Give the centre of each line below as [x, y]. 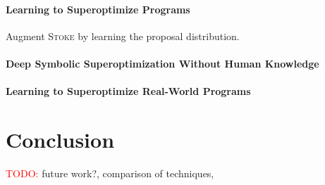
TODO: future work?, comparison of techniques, [110, 173]
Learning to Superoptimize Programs [98, 9]
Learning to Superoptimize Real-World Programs [128, 91]
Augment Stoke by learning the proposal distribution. [123, 36]
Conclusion [60, 139]
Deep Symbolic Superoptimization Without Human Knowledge [162, 63]
